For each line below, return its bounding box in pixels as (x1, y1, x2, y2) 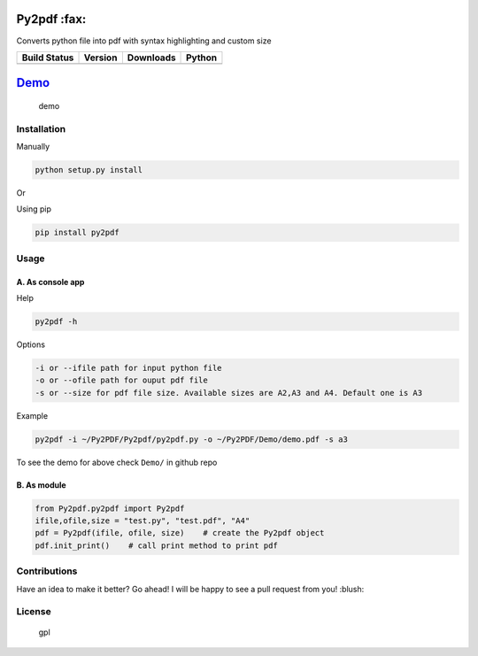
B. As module (16, 479, 66, 490)
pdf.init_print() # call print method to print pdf (35, 540, 278, 551)
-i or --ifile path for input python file (35, 363, 222, 373)
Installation (16, 122, 66, 135)
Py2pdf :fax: (16, 12, 87, 27)
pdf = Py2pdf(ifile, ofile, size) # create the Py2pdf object (35, 528, 325, 538)
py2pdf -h (35, 316, 78, 327)
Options (16, 339, 46, 350)
